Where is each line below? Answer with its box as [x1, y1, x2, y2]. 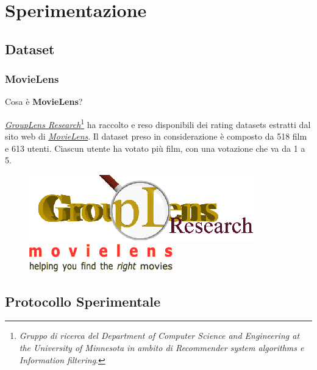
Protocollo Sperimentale [5, 291, 161, 310]
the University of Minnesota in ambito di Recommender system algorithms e [19, 341, 304, 354]
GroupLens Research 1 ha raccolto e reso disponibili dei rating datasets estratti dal [5, 116, 311, 130]
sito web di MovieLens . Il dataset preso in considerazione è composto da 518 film [5, 130, 307, 143]
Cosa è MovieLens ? [5, 95, 83, 108]
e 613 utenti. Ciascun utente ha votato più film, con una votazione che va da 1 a [5, 141, 305, 154]
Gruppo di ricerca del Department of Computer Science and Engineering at [19, 329, 300, 342]
